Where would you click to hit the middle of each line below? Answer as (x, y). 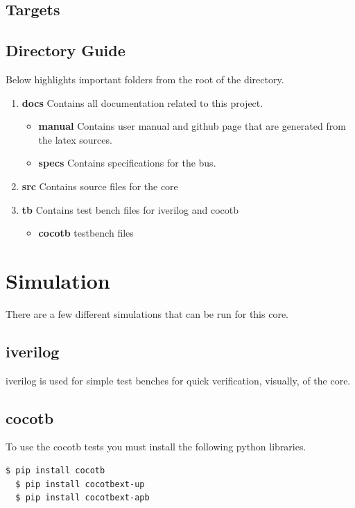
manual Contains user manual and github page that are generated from (192, 126)
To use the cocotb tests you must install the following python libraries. (156, 447)
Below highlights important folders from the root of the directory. (145, 79)
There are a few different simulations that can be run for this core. (147, 313)
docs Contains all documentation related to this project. (142, 102)
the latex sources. (75, 139)
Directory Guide (66, 50)
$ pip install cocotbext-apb (83, 498)
